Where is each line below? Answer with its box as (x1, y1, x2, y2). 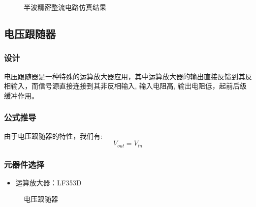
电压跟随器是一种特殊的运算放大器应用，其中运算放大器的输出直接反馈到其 (4, 71, 245, 81)
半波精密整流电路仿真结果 (24, 2, 106, 12)
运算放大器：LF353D (15, 177, 82, 187)
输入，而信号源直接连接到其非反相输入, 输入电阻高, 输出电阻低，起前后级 (10, 81, 247, 91)
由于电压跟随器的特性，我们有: (4, 130, 102, 141)
